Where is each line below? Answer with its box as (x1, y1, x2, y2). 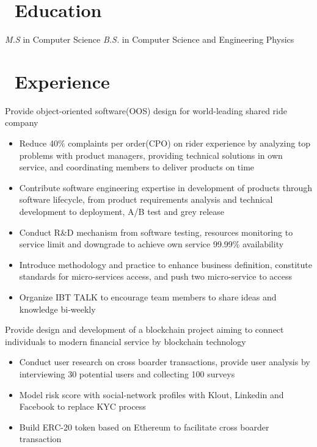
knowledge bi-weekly (19, 302, 96, 315)
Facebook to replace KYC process (19, 400, 146, 413)
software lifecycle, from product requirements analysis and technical (19, 193, 273, 206)
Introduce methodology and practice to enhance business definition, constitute (19, 258, 312, 271)
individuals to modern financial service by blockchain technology (5, 335, 246, 347)
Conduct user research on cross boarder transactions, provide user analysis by (19, 355, 310, 368)
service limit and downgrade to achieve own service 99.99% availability (19, 238, 284, 250)
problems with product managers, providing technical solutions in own (19, 148, 283, 161)
